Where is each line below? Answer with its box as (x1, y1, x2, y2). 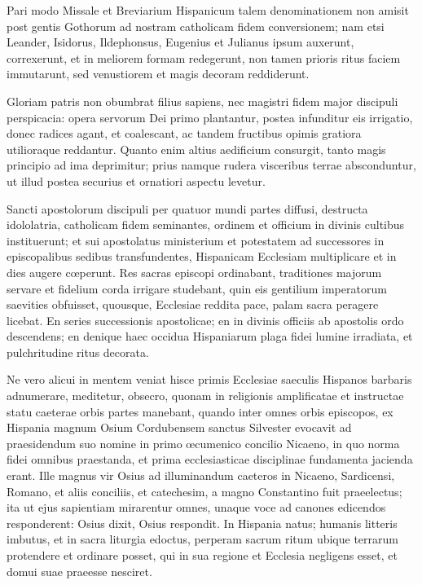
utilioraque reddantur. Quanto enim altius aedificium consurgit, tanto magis (7, 140, 386, 157)
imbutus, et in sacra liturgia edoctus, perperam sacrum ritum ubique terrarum (7, 530, 398, 548)
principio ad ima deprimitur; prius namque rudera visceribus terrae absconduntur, (7, 156, 416, 174)
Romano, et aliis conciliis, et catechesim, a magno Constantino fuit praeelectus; (7, 482, 402, 499)
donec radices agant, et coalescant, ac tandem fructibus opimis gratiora (7, 125, 362, 142)
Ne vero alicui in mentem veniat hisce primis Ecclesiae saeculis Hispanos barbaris (7, 371, 412, 388)
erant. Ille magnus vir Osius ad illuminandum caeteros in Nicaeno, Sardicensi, (7, 467, 395, 484)
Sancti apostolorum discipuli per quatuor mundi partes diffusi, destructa (7, 200, 368, 217)
